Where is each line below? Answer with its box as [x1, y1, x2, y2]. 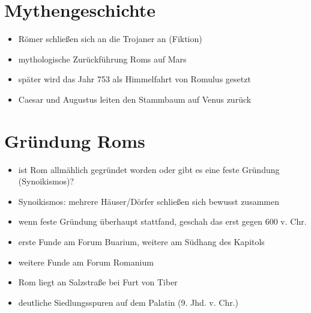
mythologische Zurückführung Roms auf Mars [18, 52, 187, 65]
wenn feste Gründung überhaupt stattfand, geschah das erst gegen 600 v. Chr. [18, 215, 307, 228]
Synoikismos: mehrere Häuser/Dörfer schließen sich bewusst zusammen [18, 195, 279, 207]
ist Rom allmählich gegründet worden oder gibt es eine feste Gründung [18, 163, 280, 175]
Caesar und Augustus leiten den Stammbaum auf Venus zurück [18, 93, 252, 105]
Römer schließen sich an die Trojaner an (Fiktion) [18, 32, 202, 45]
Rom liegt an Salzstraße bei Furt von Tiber [18, 276, 178, 288]
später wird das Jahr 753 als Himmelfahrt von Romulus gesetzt [18, 73, 251, 85]
